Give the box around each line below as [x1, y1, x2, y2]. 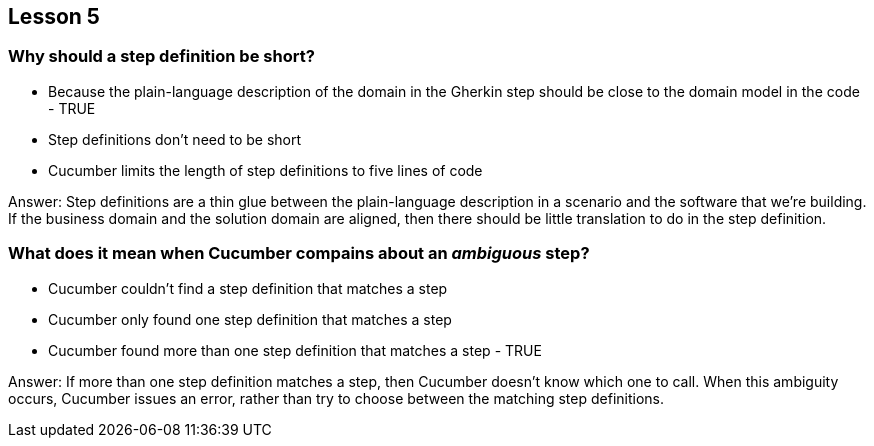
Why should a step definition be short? [8, 46, 315, 67]
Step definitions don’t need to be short [48, 130, 302, 148]
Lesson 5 [8, 4, 100, 29]
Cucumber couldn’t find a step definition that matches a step [48, 279, 448, 297]
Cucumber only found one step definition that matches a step [48, 310, 452, 328]
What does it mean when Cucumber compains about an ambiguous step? [8, 243, 590, 264]
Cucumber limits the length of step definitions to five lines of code [48, 161, 483, 179]
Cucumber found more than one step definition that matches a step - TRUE [48, 341, 542, 359]
